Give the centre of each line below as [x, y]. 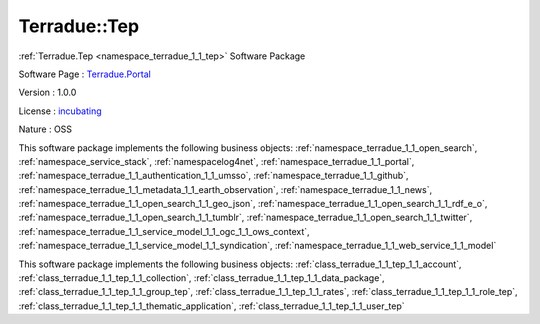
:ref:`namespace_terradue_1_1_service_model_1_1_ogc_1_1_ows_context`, [164, 231]
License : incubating [60, 111]
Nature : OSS [45, 129]
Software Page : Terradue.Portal [85, 74]
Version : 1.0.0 [47, 92]
